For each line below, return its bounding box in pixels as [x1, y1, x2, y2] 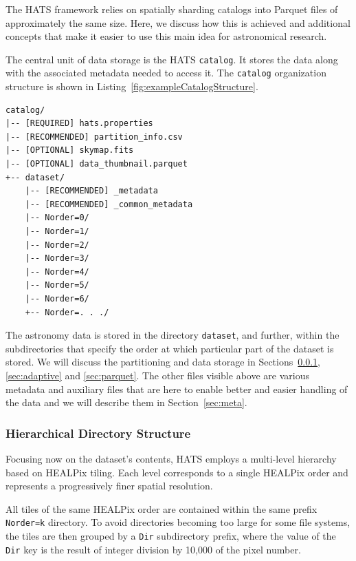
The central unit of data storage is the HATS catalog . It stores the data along [5, 52, 338, 66]
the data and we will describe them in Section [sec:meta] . [5, 395, 247, 410]
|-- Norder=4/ [25, 266, 89, 277]
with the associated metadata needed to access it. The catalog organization [5, 65, 326, 80]
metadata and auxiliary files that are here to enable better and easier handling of [5, 381, 348, 396]
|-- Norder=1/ [25, 226, 89, 237]
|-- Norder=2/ [25, 240, 89, 250]
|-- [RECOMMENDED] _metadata [25, 186, 158, 196]
